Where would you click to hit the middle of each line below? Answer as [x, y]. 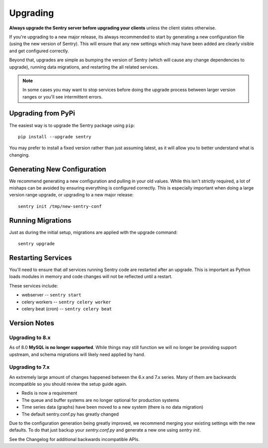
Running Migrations [40, 221]
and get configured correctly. [39, 51]
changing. [19, 155]
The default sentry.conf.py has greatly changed [70, 414]
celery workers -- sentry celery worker [66, 302]
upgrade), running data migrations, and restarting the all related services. [84, 67]
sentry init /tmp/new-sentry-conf [60, 206]
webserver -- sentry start [51, 295]
